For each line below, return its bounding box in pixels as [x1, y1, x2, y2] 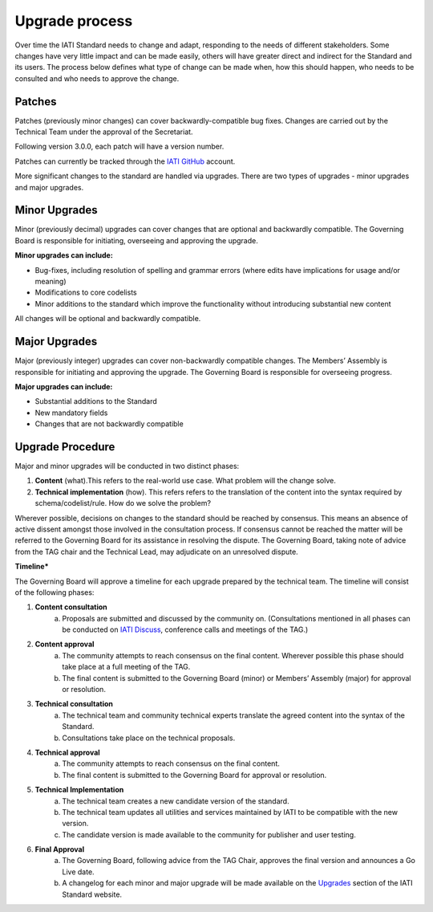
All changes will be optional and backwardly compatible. [14, 314, 201, 324]
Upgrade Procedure [14, 440, 115, 454]
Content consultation [34, 602, 107, 612]
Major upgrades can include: [14, 381, 113, 391]
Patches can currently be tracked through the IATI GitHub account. [14, 157, 236, 166]
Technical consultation [34, 699, 114, 709]
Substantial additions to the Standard [34, 397, 158, 406]
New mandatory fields [34, 408, 108, 417]
